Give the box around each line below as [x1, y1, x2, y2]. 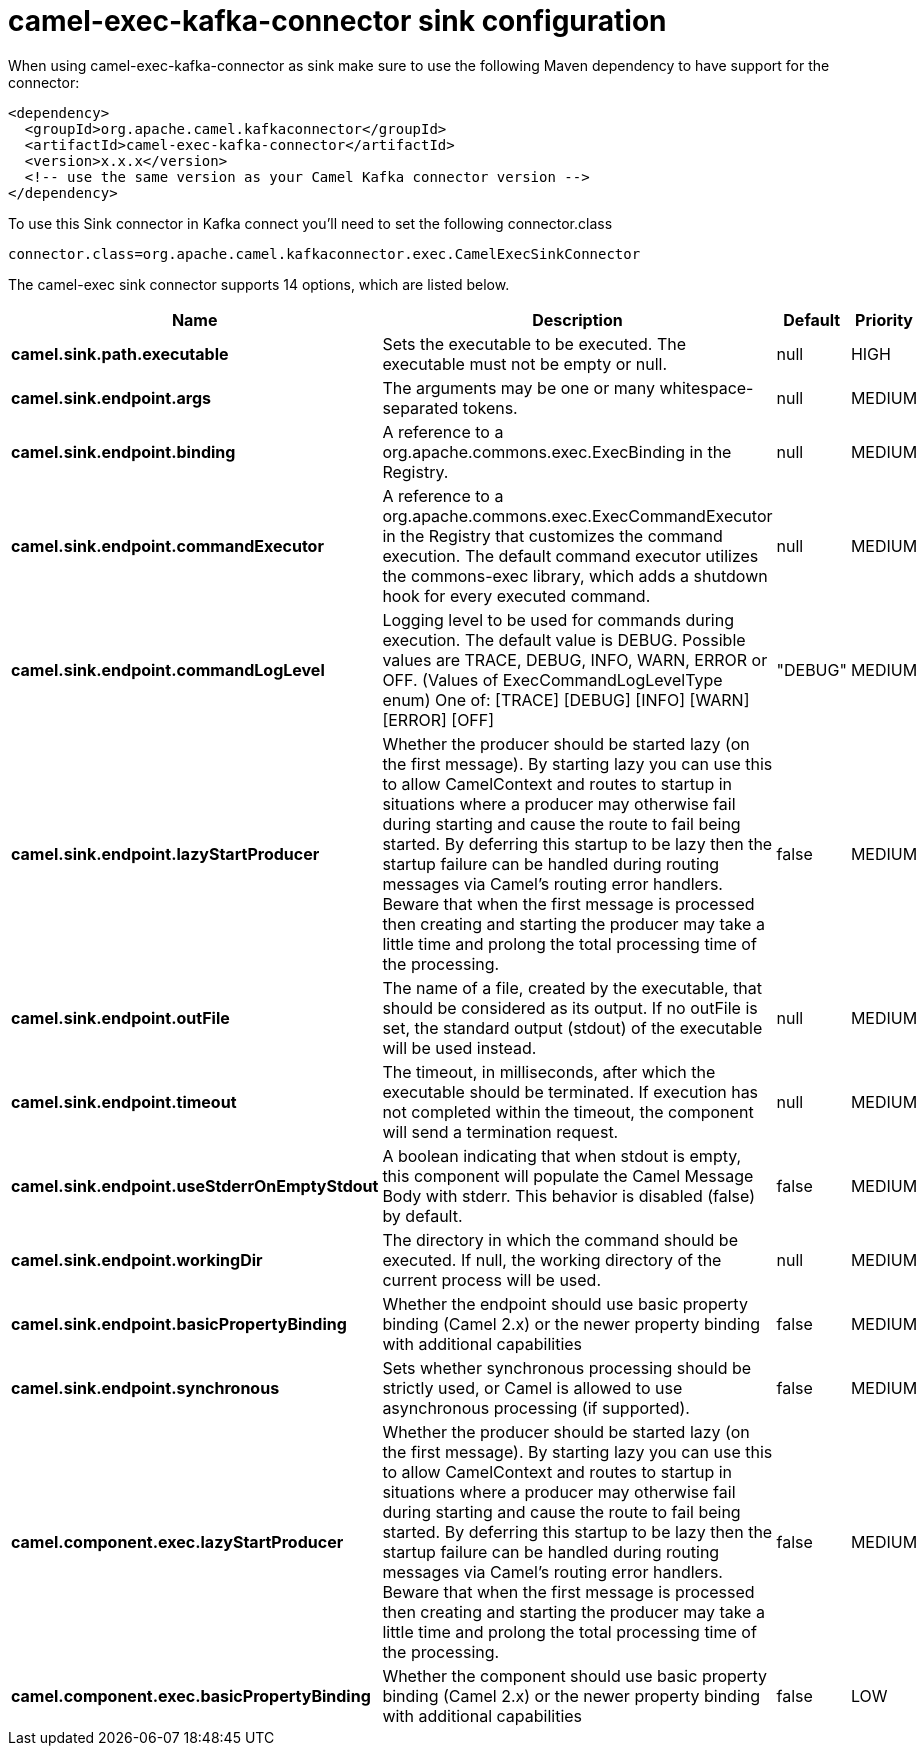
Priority [855, 309, 913, 330]
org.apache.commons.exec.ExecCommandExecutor [382, 505, 773, 526]
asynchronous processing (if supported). [382, 1397, 690, 1418]
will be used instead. [382, 1037, 537, 1058]
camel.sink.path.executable [11, 343, 229, 364]
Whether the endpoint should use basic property [382, 1293, 748, 1314]
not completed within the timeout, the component [382, 1101, 754, 1122]
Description [532, 309, 623, 330]
